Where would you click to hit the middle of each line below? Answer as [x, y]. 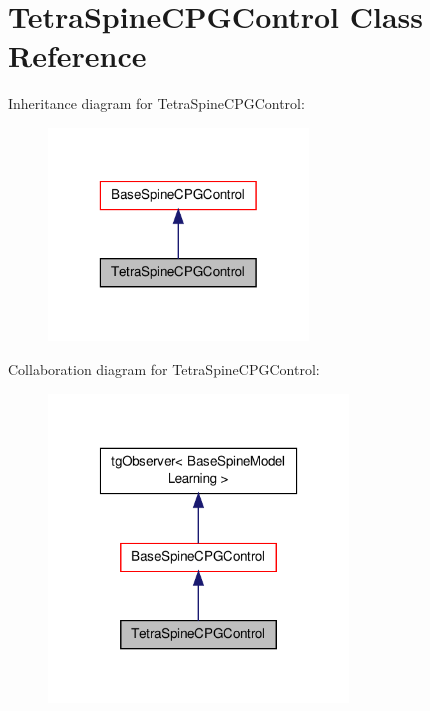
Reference [77, 55]
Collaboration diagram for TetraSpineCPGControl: [164, 368]
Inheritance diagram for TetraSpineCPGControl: [156, 103]
